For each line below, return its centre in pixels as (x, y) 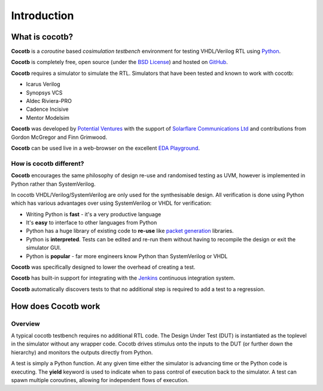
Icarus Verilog (43, 84)
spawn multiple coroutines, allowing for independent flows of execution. (100, 380)
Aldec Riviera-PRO (49, 101)
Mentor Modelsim (48, 117)
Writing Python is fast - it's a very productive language (94, 214)
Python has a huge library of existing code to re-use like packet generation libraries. (130, 231)
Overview (25, 323)
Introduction (42, 16)
